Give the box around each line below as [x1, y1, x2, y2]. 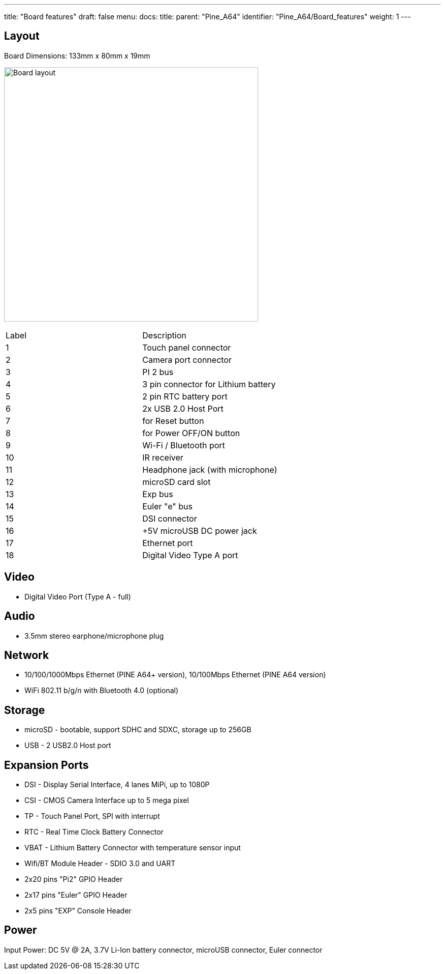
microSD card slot [142, 476, 211, 487]
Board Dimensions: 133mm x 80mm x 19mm [4, 51, 150, 60]
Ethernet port [142, 537, 193, 548]
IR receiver [142, 452, 183, 463]
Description [142, 330, 186, 340]
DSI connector [142, 513, 197, 524]
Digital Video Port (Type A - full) [24, 592, 131, 601]
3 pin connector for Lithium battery [142, 379, 276, 389]
